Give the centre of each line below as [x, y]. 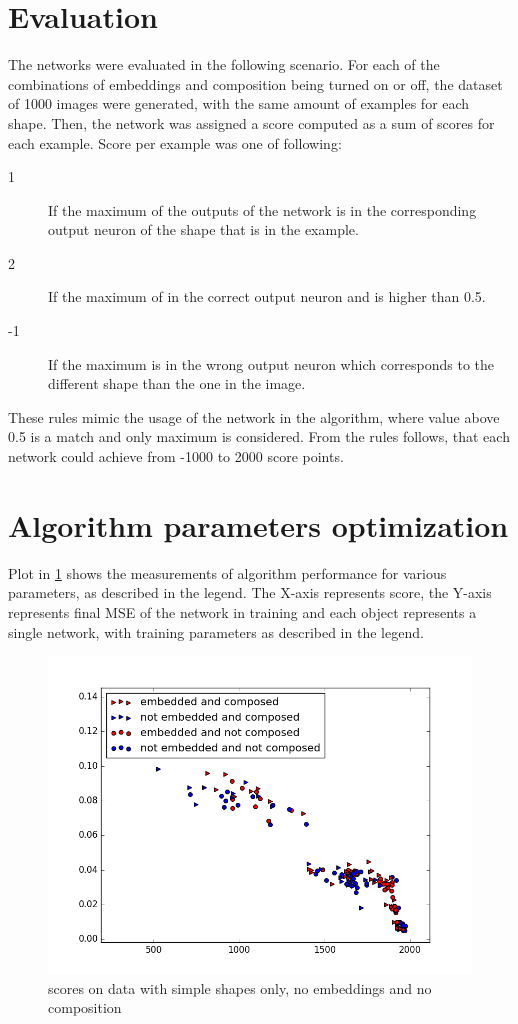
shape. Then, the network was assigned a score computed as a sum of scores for [251, 122]
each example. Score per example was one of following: [175, 142]
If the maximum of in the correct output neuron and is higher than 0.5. [267, 296]
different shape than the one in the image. [177, 383]
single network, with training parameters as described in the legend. [216, 631]
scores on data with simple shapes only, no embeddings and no [240, 987]
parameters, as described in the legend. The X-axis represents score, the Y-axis [250, 592]
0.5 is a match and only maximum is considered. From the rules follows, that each [259, 436]
